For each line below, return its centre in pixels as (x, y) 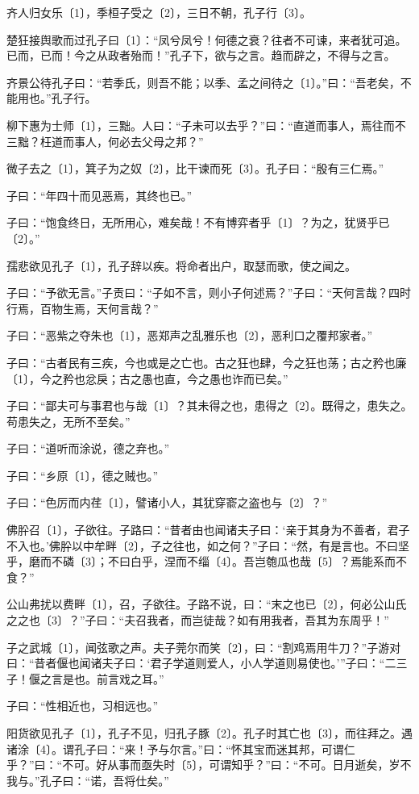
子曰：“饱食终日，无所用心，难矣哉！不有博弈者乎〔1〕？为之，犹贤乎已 (198, 222)
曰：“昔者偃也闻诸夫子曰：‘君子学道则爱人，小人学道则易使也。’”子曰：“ (196, 663)
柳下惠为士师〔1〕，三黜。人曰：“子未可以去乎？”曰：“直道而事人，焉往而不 (206, 125)
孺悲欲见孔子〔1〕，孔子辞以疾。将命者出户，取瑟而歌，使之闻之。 (181, 265)
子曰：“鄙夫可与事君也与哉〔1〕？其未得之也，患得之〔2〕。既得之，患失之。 (209, 405)
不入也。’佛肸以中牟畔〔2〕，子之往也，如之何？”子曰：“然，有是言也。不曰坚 (208, 545)
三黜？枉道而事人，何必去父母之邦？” (105, 141)
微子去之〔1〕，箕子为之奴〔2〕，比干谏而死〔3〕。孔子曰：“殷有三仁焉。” (195, 168)
